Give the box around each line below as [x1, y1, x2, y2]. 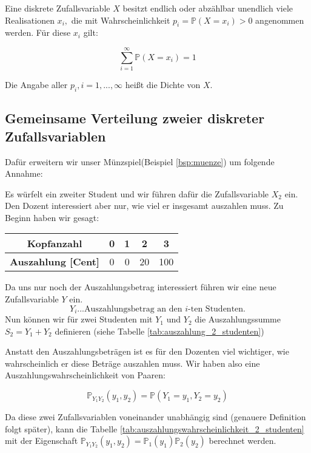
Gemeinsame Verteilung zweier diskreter [5, 109, 265, 128]
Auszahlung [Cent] [10, 254, 99, 269]
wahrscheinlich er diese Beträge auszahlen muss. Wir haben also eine [5, 356, 260, 369]
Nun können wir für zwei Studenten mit [5, 313, 153, 325]
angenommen [255, 13, 304, 26]
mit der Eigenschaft [5, 434, 78, 447]
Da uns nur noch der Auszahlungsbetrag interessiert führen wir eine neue [5, 281, 276, 293]
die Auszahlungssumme [195, 313, 281, 325]
